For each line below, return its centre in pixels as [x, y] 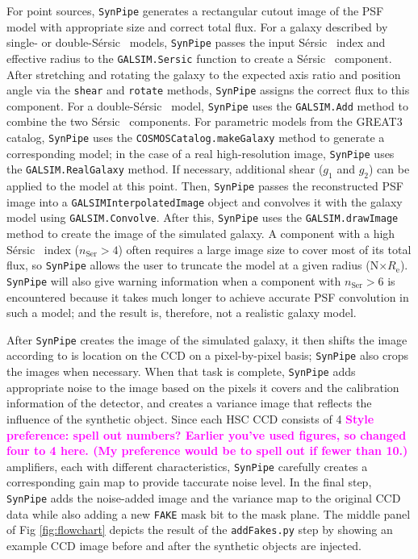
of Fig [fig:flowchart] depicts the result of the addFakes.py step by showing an [200, 530]
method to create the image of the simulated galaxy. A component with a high [201, 234]
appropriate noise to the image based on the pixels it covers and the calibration [203, 387]
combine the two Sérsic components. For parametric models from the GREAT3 [205, 121]
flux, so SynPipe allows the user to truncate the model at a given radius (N [193, 265]
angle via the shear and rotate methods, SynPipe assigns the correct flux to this [208, 90]
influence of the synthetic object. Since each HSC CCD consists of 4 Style [190, 418]
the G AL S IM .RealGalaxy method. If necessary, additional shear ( [165, 169]
